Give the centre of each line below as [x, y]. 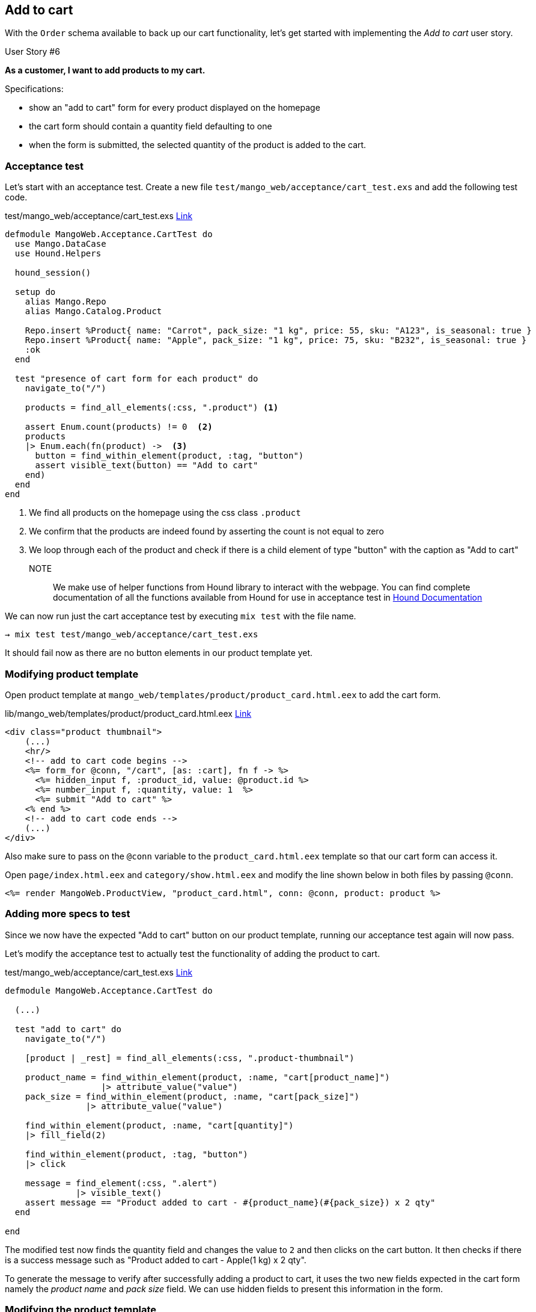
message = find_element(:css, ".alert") [121, 1183]
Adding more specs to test [68, 914]
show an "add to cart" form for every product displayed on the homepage [175, 108]
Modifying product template [72, 674]
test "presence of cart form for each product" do [136, 379]
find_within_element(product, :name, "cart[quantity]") [159, 1125]
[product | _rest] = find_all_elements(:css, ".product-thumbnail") [190, 1058]
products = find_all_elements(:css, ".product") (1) [152, 408]
